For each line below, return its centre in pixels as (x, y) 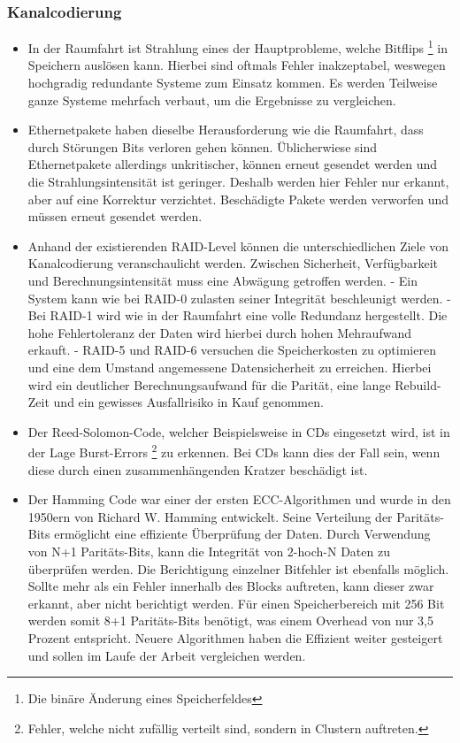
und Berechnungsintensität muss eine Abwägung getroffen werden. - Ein (223, 280)
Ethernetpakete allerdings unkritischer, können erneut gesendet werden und (233, 164)
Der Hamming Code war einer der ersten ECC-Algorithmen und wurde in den (239, 499)
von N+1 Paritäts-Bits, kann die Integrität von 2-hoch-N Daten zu (209, 551)
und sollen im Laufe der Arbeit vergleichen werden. (167, 655)
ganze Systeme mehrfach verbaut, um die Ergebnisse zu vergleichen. (212, 100)
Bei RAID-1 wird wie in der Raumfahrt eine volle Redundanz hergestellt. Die (238, 315)
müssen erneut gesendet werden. (115, 216)
